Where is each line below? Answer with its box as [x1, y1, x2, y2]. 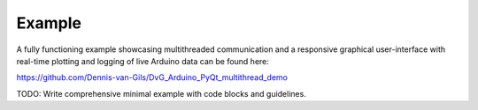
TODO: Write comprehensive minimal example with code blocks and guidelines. [16, 88, 307, 99]
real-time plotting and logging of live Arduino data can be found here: [16, 55, 270, 66]
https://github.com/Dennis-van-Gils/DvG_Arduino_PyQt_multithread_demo [16, 72, 288, 83]
